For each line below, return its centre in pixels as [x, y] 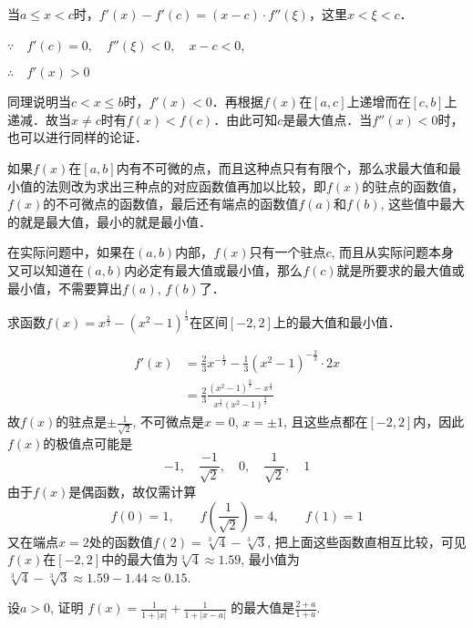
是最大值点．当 [328, 119]
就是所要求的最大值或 [401, 269]
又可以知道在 [46, 269]
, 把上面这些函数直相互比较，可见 [367, 541]
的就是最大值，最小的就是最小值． [109, 221]
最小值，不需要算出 [65, 288]
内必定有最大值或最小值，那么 [214, 269]
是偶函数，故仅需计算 [133, 491]
